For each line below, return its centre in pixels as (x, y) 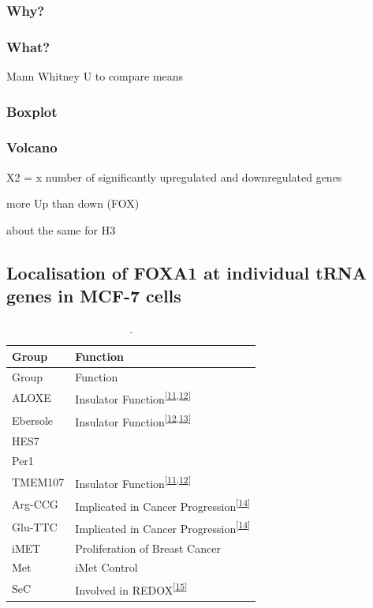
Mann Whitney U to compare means (95, 76)
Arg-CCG (35, 504)
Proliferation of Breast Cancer (148, 548)
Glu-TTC (35, 526)
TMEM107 (38, 481)
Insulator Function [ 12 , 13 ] (133, 420)
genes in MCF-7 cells (94, 296)
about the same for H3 (61, 229)
